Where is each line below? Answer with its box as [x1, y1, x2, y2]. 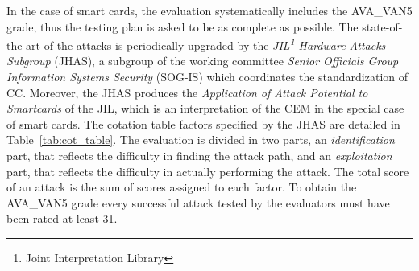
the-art [6, 36, 41, 53]
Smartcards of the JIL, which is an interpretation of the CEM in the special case [6, 100, 404, 117]
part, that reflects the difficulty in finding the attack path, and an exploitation [6, 147, 392, 163]
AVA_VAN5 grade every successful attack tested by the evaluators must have [6, 194, 390, 211]
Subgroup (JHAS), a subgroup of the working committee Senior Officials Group [6, 52, 399, 69]
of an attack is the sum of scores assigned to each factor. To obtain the [6, 179, 357, 195]
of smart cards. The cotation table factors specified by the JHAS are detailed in [6, 115, 400, 132]
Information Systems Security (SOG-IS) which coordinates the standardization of [6, 68, 409, 85]
